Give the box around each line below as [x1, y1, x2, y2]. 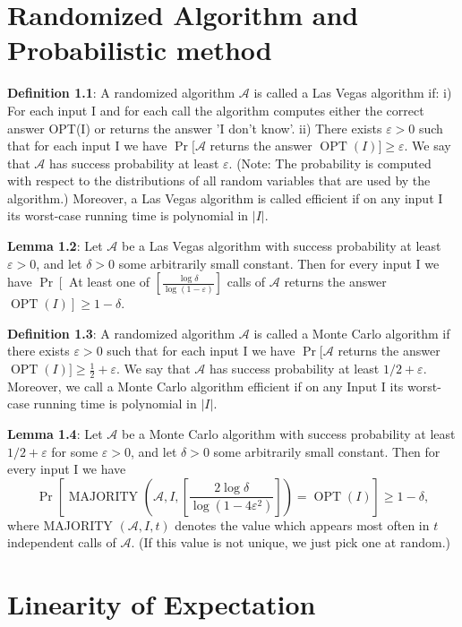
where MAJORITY [7, 515, 113, 534]
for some [51, 442, 98, 460]
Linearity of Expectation [7, 586, 316, 623]
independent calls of [7, 533, 116, 552]
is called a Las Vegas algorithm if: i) [253, 83, 452, 102]
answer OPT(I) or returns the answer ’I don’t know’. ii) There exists [7, 118, 382, 137]
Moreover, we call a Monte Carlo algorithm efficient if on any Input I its [7, 376, 404, 395]
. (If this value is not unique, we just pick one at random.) [131, 533, 450, 552]
